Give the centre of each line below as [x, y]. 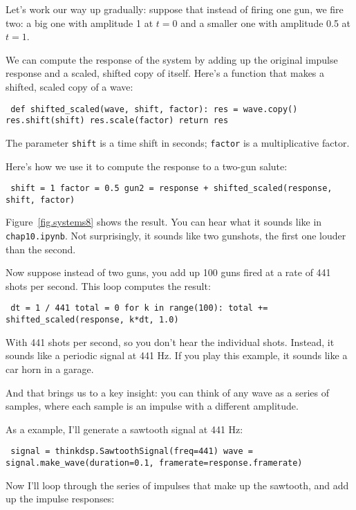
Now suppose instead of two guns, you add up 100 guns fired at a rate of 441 [168, 272]
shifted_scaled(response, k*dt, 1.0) [92, 320]
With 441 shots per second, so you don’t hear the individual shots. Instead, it [170, 341]
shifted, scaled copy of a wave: [69, 86]
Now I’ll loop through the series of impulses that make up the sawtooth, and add [177, 485]
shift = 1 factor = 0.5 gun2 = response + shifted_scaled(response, [171, 189]
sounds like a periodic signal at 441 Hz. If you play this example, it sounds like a [177, 355]
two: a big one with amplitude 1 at [79, 22]
